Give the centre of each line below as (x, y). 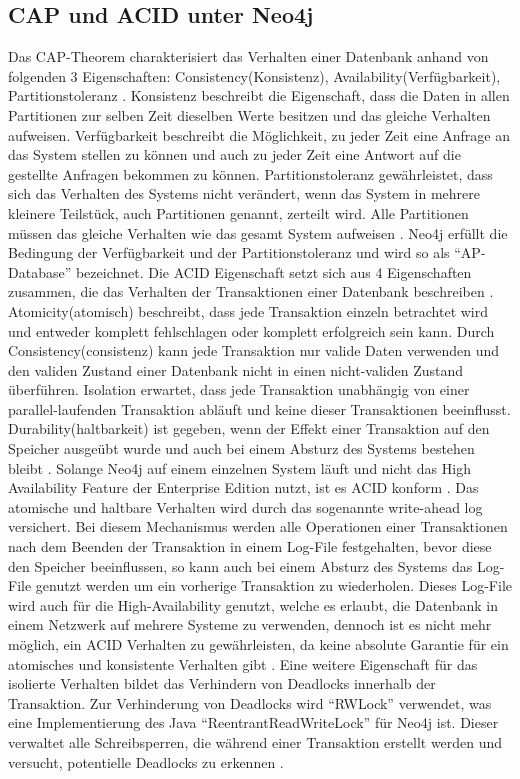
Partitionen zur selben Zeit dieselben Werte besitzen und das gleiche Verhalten (249, 114)
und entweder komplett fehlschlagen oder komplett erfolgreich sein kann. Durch (251, 330)
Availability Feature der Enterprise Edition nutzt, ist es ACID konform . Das (243, 487)
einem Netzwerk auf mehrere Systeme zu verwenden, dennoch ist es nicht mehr (250, 624)
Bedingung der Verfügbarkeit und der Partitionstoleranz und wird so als (229, 252)
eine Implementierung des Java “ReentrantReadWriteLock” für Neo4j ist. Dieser (253, 722)
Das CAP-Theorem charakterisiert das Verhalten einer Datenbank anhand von (248, 56)
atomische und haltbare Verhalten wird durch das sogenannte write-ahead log (245, 506)
